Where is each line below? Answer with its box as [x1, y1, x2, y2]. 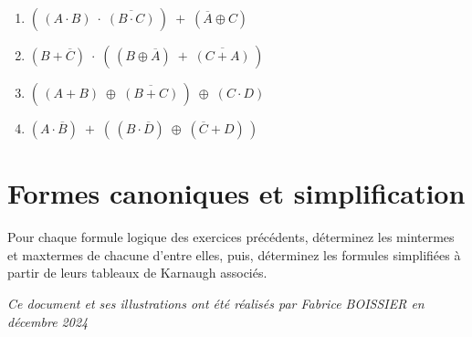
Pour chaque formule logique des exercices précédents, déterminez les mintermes [7, 227, 455, 247]
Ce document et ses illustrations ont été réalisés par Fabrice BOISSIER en [7, 293, 425, 312]
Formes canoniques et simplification [7, 174, 466, 212]
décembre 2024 [7, 311, 89, 331]
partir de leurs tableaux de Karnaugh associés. [7, 263, 267, 282]
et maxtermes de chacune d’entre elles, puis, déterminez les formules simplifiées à [7, 245, 461, 264]
